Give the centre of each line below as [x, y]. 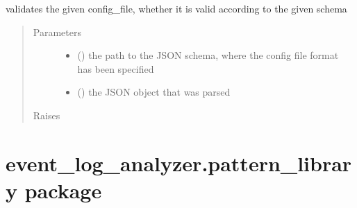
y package [54, 190]
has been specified [116, 68]
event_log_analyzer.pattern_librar [179, 163]
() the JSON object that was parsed [154, 92]
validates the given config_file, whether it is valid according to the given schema [176, 8]
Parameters [57, 32]
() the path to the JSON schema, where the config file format [208, 55]
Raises [47, 115]
